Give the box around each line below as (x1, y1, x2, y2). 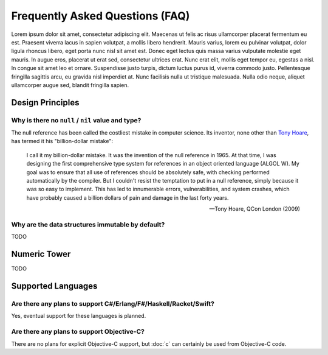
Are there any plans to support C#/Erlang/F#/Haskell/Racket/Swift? (11, 300, 215, 308)
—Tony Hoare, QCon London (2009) (209, 205, 300, 213)
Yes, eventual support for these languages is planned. (11, 312, 146, 320)
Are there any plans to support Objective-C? (11, 328, 145, 336)
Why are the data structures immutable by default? (11, 220, 165, 228)
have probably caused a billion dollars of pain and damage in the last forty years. (26, 194, 229, 201)
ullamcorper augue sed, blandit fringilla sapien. (11, 81, 129, 88)
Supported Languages (11, 281, 98, 292)
